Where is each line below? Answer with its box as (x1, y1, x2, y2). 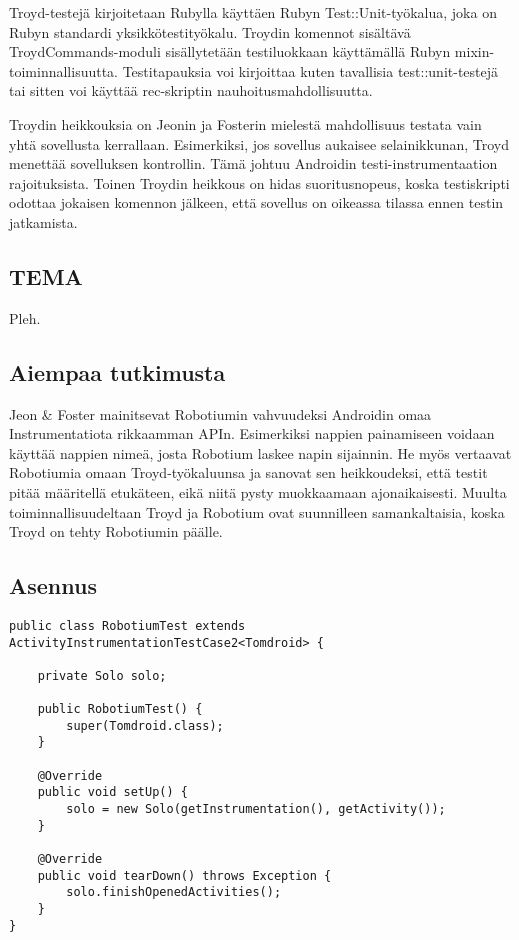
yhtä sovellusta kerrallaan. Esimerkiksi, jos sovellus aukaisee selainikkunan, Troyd (9, 133, 510, 154)
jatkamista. (9, 211, 78, 232)
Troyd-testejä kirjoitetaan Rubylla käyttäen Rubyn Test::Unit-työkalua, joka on (9, 2, 497, 22)
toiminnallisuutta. (9, 60, 119, 81)
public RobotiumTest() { (37, 702, 203, 717)
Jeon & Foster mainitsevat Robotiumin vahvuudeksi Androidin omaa (9, 403, 432, 424)
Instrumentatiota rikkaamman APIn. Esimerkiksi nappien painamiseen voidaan (9, 423, 495, 444)
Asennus (9, 570, 97, 601)
